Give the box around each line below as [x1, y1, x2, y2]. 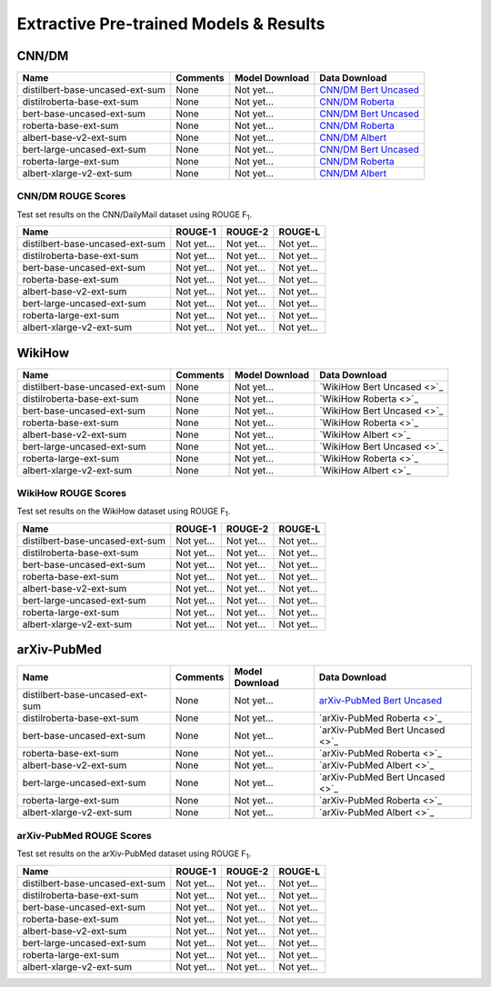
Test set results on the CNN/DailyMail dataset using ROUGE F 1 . [16, 209, 253, 222]
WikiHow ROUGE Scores [16, 487, 127, 500]
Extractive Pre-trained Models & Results [16, 14, 326, 34]
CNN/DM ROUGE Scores [16, 190, 126, 203]
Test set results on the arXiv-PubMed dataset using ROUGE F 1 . [16, 848, 252, 861]
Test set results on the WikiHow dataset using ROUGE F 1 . [16, 505, 231, 519]
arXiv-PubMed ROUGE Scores [16, 829, 152, 842]
